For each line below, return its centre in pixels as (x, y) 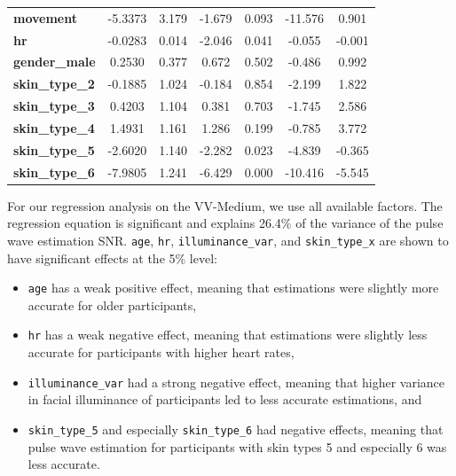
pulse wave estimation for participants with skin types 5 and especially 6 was (237, 446)
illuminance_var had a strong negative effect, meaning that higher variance (236, 382)
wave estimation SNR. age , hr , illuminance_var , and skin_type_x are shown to (228, 240)
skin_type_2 (54, 84)
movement (45, 17)
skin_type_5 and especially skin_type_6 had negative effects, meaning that (236, 429)
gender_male (55, 62)
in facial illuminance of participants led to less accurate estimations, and (225, 399)
